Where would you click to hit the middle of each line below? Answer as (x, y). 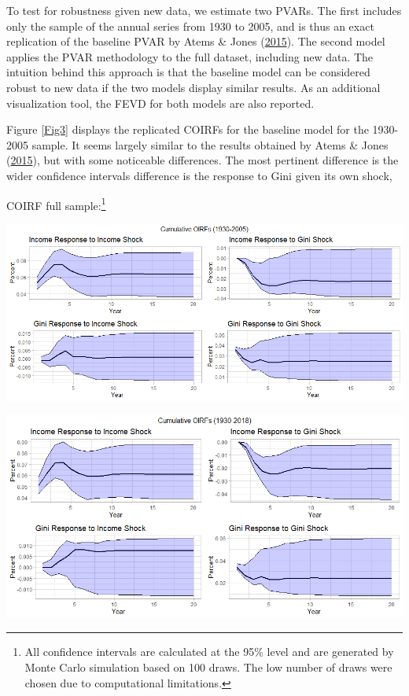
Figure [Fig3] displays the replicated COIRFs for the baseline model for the (188, 129)
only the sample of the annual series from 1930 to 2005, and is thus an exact (190, 26)
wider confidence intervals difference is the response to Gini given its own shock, (199, 175)
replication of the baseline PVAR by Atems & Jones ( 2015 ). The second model (196, 41)
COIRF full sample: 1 (56, 204)
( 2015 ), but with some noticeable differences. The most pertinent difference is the (203, 160)
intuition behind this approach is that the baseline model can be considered (188, 72)
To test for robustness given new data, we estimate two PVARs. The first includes (204, 10)
